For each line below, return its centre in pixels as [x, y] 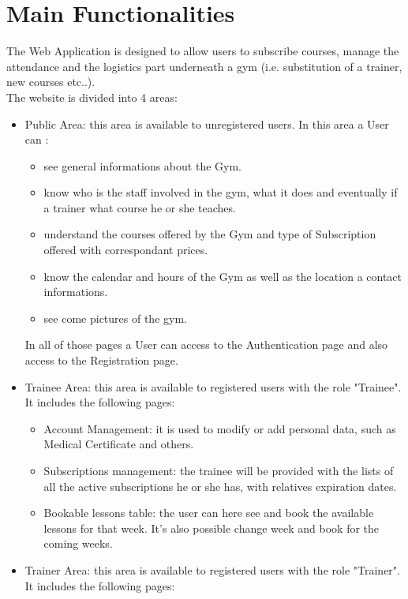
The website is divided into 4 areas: [92, 97]
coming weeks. [78, 543]
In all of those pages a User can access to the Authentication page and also [206, 344]
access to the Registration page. [101, 360]
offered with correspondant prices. [126, 250]
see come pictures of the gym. [115, 318]
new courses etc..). [51, 82]
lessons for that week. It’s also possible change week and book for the [211, 528]
